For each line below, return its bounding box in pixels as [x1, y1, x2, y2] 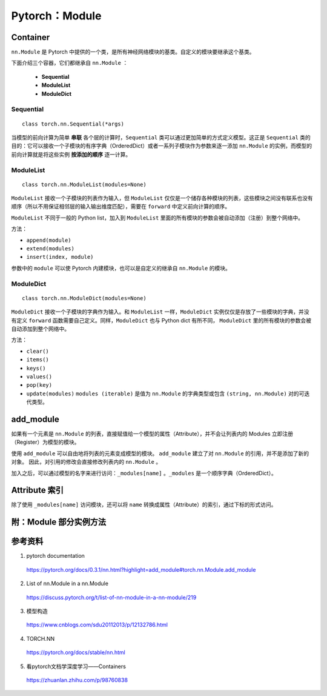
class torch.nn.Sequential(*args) [22, 120, 124, 127]
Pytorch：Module [11, 9, 102, 22]
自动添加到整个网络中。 [11, 325, 70, 332]
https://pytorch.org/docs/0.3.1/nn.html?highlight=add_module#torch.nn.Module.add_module [26, 566, 256, 573]
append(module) [26, 236, 72, 244]
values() [26, 373, 53, 380]
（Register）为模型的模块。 [11, 438, 80, 446]
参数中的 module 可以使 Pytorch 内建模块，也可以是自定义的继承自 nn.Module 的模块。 [11, 264, 231, 272]
